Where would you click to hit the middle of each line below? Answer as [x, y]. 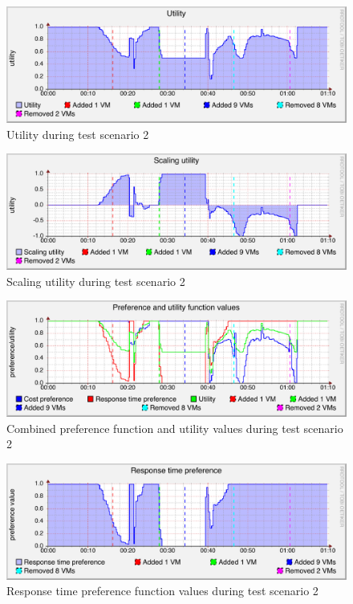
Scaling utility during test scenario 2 [96, 281]
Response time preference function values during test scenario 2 [162, 591]
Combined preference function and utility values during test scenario [175, 428]
